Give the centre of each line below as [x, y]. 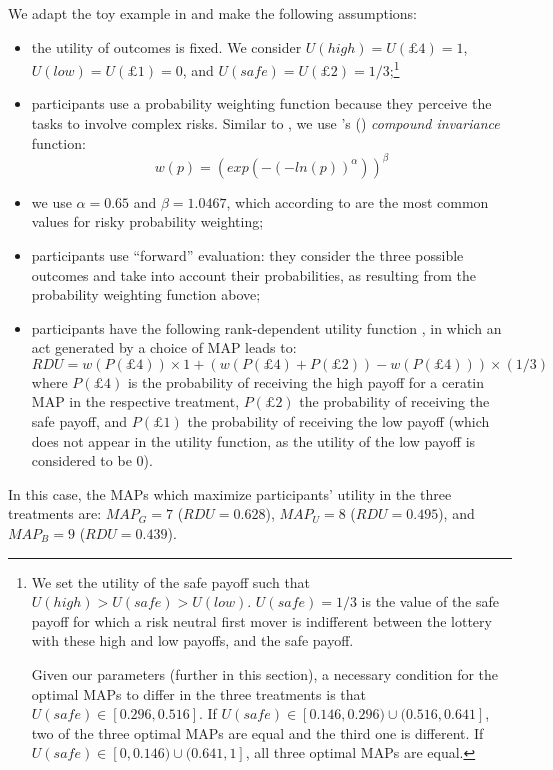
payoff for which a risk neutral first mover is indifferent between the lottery [261, 620]
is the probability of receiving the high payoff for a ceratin [306, 381]
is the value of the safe [430, 601]
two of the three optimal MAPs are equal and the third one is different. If [257, 732]
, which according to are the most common [357, 201]
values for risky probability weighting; [147, 221]
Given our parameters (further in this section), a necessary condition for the [265, 674]
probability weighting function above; [146, 294]
